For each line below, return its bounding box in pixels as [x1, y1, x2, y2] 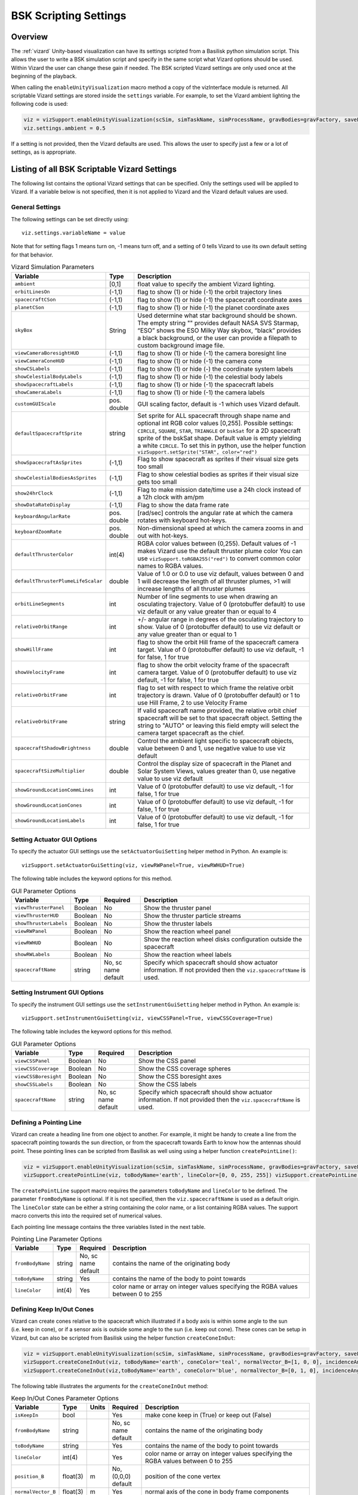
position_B [14, 1473, 45, 1479]
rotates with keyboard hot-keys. [137, 516, 227, 524]
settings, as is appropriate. [11, 148, 77, 155]
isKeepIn [14, 1412, 39, 1418]
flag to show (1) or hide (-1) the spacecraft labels [137, 380, 274, 389]
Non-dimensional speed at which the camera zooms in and [137, 524, 304, 532]
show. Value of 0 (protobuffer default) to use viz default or [137, 623, 301, 631]
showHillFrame [14, 646, 53, 653]
